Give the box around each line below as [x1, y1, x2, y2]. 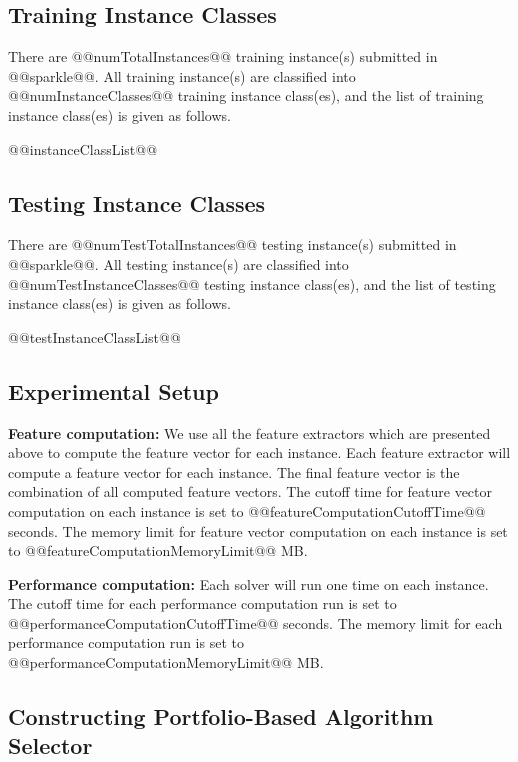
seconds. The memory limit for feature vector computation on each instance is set [8, 520, 508, 541]
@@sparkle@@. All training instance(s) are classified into [8, 65, 356, 86]
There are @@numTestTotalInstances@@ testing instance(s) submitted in [8, 234, 457, 255]
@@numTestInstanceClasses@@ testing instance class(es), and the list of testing [8, 273, 496, 294]
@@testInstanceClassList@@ [8, 326, 181, 347]
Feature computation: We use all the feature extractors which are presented [8, 422, 491, 443]
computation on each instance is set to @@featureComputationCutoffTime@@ [8, 500, 486, 521]
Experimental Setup [8, 375, 219, 406]
